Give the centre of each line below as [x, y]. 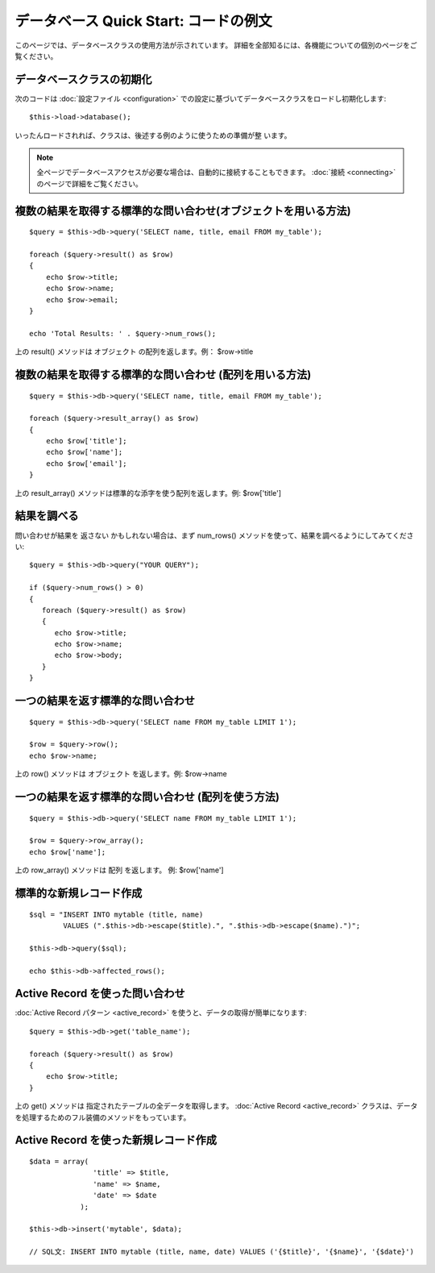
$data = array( [59, 1161]
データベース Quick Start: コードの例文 [144, 21]
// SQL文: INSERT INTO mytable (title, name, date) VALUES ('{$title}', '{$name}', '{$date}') [222, 1252]
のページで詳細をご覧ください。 [89, 183]
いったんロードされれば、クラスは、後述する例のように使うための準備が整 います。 [153, 135]
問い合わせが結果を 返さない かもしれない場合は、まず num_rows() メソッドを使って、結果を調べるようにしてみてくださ [214, 535]
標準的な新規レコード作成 [79, 893]
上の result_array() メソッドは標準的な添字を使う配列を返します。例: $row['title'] [148, 493]
